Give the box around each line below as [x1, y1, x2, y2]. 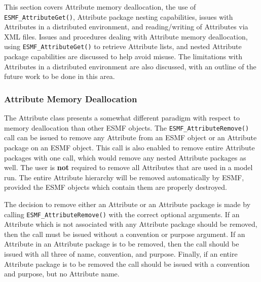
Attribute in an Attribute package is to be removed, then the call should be [4, 238, 239, 249]
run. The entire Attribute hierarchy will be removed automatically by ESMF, [4, 172, 244, 182]
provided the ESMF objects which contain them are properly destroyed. [4, 182, 227, 192]
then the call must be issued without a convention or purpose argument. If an [4, 228, 245, 239]
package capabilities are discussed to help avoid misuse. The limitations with [4, 51, 242, 62]
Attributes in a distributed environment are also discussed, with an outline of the [4, 61, 256, 71]
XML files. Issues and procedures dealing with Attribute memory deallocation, [4, 31, 248, 42]
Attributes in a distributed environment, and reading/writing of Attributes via [4, 21, 248, 32]
